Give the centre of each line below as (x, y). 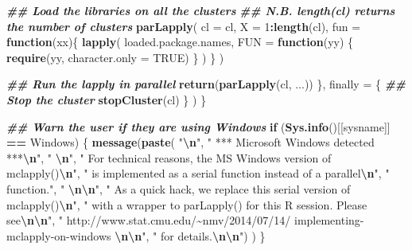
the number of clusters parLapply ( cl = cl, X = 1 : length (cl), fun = (184, 26)
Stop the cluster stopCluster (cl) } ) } (107, 99)
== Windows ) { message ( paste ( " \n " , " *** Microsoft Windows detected (190, 142)
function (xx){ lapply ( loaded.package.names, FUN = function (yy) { (180, 42)
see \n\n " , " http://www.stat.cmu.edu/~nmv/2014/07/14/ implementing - (185, 220)
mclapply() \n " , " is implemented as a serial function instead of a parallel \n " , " (198, 173)
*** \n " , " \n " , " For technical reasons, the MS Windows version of (169, 157)
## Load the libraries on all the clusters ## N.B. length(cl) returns (201, 10)
